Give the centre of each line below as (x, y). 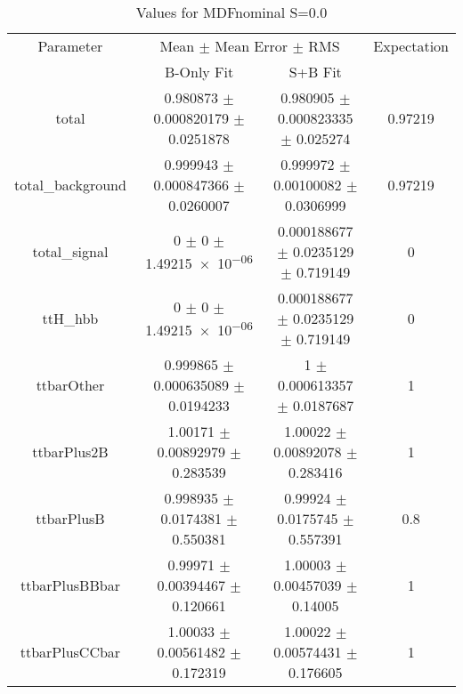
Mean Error (252, 46)
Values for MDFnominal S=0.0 (231, 12)
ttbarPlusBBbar (70, 585)
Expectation (411, 46)
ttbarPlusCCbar (70, 652)
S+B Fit (315, 72)
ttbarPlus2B (70, 452)
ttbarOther (70, 385)
